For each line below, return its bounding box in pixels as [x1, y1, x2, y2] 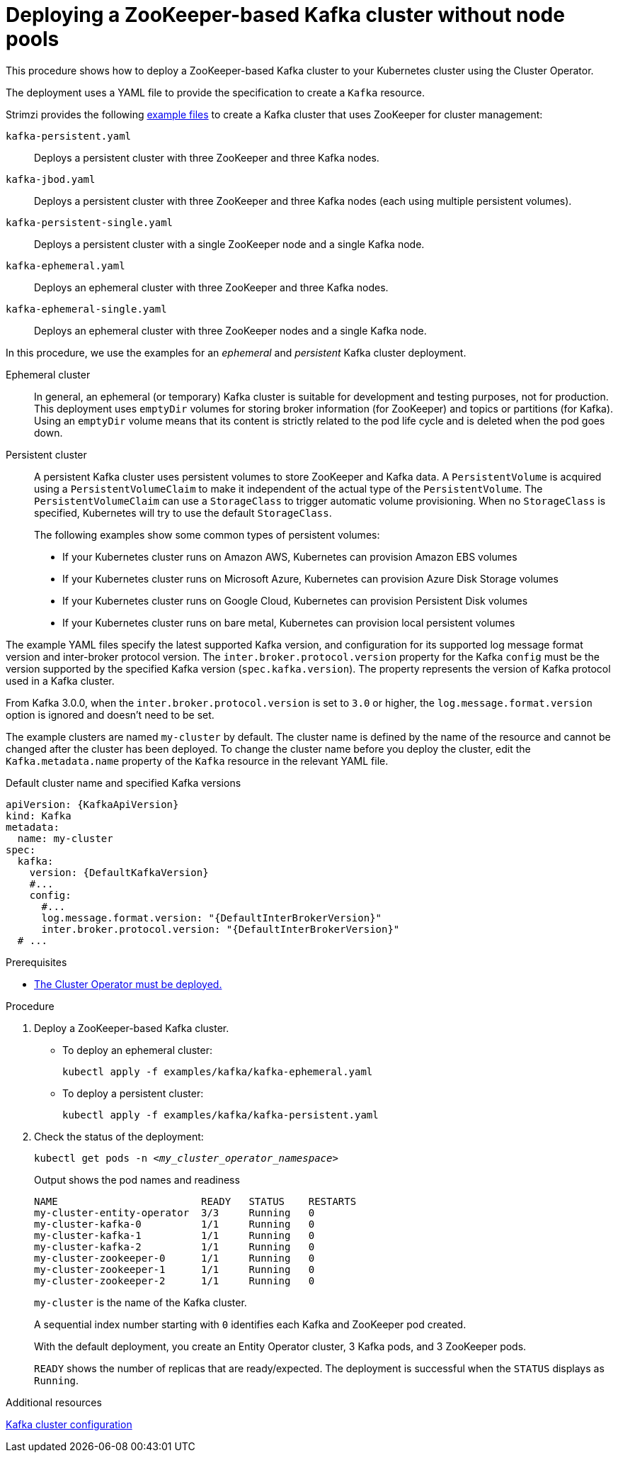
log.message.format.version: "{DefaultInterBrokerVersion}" [41, 912, 382, 924]
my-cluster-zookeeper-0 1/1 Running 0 [34, 1252, 315, 1264]
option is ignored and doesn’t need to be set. [6, 708, 214, 721]
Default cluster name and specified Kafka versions [6, 776, 241, 789]
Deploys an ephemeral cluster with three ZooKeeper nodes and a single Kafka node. [34, 324, 427, 337]
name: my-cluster [17, 832, 113, 844]
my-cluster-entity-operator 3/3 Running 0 [34, 1206, 315, 1218]
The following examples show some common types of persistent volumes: [34, 528, 380, 541]
